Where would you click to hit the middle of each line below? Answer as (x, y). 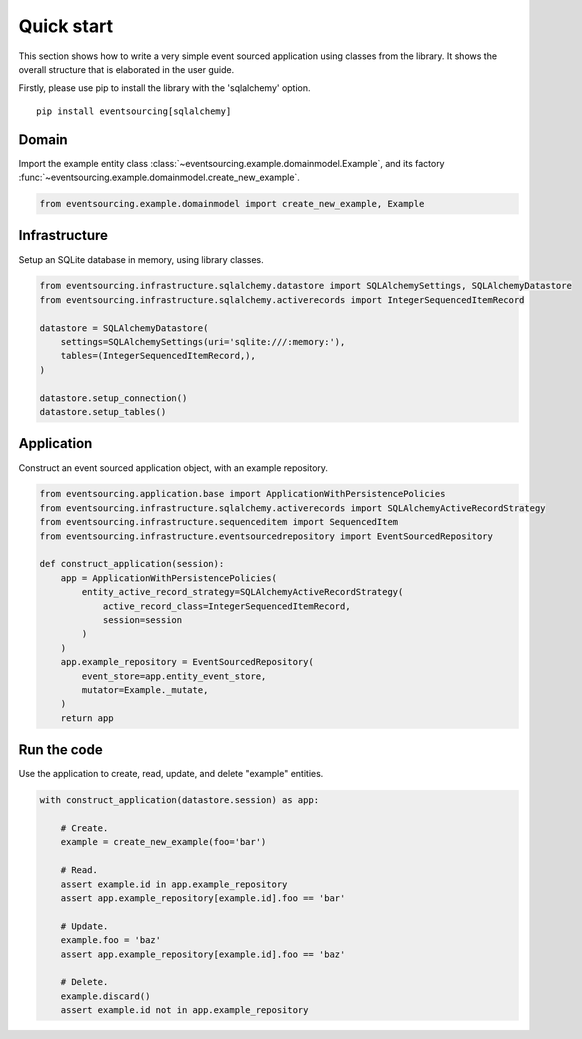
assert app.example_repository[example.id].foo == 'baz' (203, 954)
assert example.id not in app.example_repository (184, 1010)
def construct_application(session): (132, 564)
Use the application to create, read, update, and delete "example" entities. (171, 774)
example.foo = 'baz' (111, 940)
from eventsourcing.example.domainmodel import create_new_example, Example (232, 203)
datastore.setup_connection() (113, 398)
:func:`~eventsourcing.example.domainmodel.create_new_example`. (159, 177)
